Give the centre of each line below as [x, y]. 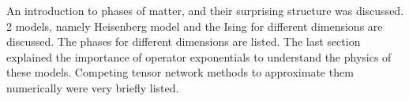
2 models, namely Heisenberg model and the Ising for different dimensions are [195, 26]
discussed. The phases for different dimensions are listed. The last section [184, 41]
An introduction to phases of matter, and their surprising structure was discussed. [205, 10]
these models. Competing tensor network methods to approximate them [180, 72]
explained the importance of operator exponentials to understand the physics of [199, 56]
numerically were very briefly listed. [93, 87]
